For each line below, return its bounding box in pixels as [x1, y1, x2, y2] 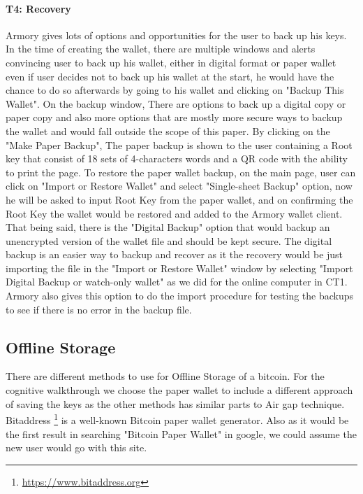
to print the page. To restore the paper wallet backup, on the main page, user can [6, 164, 356, 179]
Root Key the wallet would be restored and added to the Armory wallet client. [6, 206, 343, 220]
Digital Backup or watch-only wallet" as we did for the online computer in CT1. [6, 274, 348, 289]
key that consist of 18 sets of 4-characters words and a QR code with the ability [6, 151, 348, 166]
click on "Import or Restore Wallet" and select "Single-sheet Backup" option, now [6, 178, 353, 193]
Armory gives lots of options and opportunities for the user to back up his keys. [6, 27, 347, 42]
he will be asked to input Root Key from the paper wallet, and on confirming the [6, 192, 353, 206]
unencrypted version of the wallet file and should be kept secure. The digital [6, 233, 332, 248]
